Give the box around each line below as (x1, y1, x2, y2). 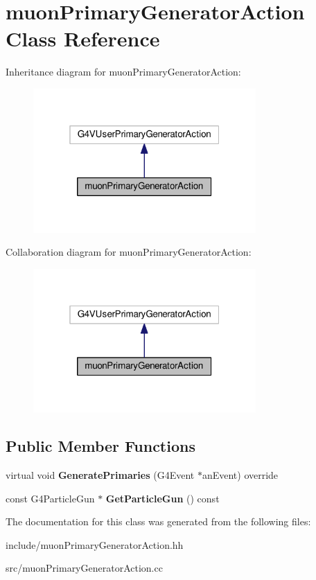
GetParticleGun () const (105, 491, 220, 505)
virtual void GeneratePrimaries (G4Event (6, 468, 195, 482)
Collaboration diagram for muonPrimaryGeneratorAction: (6, 245, 252, 259)
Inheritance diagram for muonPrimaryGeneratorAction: (6, 64, 241, 79)
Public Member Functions (6, 435, 195, 457)
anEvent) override (202, 468, 279, 482)
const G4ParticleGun (6, 491, 95, 505)
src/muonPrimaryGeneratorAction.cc (6, 561, 163, 575)
